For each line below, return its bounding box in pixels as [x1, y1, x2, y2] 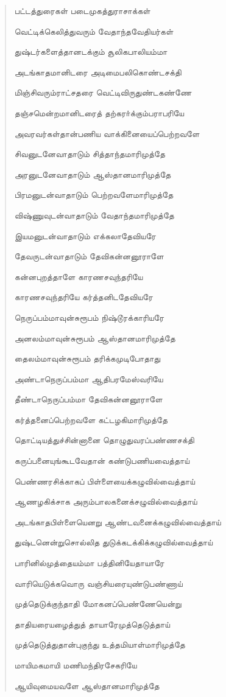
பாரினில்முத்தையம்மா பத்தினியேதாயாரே [14, 556, 164, 569]
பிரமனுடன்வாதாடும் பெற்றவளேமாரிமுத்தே [14, 188, 174, 201]
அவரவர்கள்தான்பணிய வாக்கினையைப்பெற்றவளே [14, 127, 200, 139]
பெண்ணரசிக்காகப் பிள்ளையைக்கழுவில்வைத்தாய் [14, 474, 196, 487]
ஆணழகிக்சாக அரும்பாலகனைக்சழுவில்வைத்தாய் [14, 495, 197, 508]
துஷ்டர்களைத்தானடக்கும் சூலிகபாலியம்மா [14, 45, 168, 58]
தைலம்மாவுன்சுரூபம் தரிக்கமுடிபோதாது [14, 352, 161, 365]
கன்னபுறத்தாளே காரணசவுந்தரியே [14, 270, 143, 282]
